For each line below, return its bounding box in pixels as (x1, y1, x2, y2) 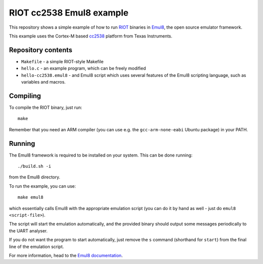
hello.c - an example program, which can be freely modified (21, 66, 146, 71)
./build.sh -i (18, 163, 51, 169)
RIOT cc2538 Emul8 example (9, 7, 129, 18)
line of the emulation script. (9, 244, 64, 249)
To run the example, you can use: (9, 183, 76, 189)
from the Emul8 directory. (9, 174, 60, 180)
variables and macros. (21, 79, 66, 85)
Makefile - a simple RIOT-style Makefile (21, 58, 104, 64)
